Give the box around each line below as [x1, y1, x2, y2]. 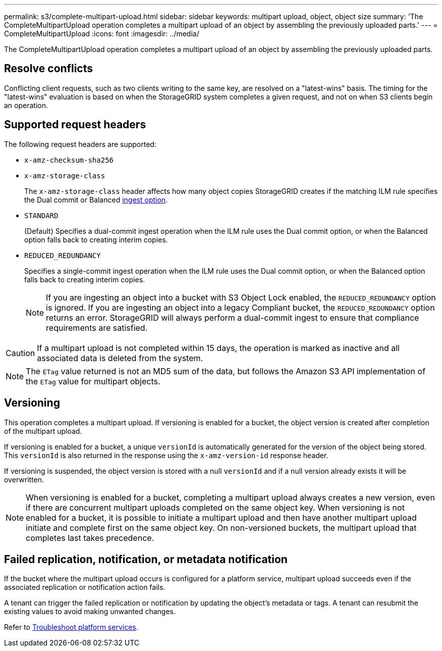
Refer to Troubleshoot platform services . [4, 623, 138, 632]
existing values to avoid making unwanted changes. [4, 607, 176, 616]
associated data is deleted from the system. [37, 353, 203, 363]
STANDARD [24, 211, 59, 220]
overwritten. [4, 475, 44, 484]
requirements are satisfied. [46, 322, 148, 333]
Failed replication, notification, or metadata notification [4, 553, 288, 566]
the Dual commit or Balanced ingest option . [24, 195, 168, 204]
